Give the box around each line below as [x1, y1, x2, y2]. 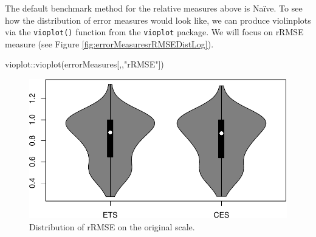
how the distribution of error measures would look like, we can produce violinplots [5, 13, 311, 26]
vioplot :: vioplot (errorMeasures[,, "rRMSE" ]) [5, 58, 164, 70]
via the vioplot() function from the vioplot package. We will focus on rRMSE [5, 26, 304, 38]
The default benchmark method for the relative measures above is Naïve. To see [5, 2, 303, 14]
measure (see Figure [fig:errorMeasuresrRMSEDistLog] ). [5, 37, 214, 50]
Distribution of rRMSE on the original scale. [29, 220, 195, 233]
